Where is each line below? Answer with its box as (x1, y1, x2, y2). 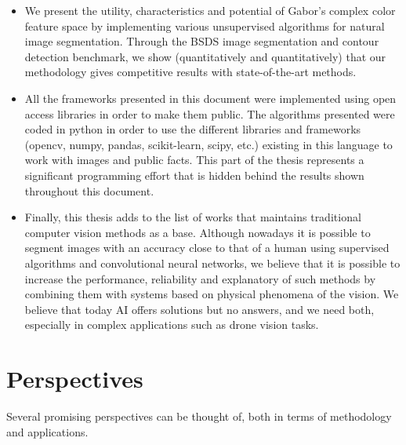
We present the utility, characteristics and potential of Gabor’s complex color (24, 2, 396, 18)
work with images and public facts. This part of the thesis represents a (24, 151, 364, 168)
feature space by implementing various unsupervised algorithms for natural (24, 17, 385, 34)
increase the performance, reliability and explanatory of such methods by (24, 270, 376, 286)
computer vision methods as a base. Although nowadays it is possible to (24, 224, 371, 240)
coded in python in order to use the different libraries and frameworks (24, 121, 361, 137)
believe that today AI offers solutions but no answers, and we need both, (24, 301, 375, 317)
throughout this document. (24, 182, 154, 199)
